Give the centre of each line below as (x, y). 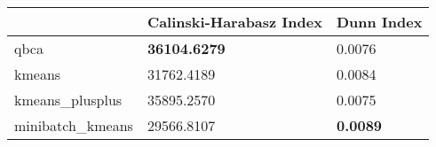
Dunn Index (379, 22)
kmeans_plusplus (68, 100)
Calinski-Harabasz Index (234, 22)
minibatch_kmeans (74, 125)
